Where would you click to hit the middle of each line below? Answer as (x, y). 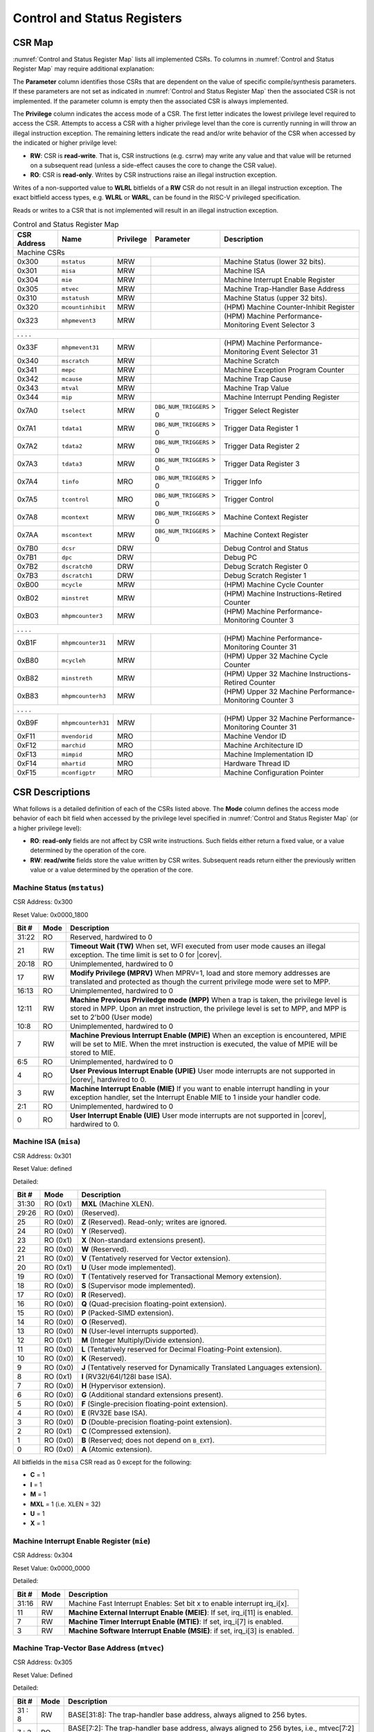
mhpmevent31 (80, 347)
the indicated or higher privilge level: (65, 143)
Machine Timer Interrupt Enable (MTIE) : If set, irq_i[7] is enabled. (176, 1621)
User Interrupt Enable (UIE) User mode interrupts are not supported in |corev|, (198, 1115)
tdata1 (72, 428)
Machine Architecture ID (264, 745)
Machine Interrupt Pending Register (282, 397)
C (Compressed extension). (126, 1431)
